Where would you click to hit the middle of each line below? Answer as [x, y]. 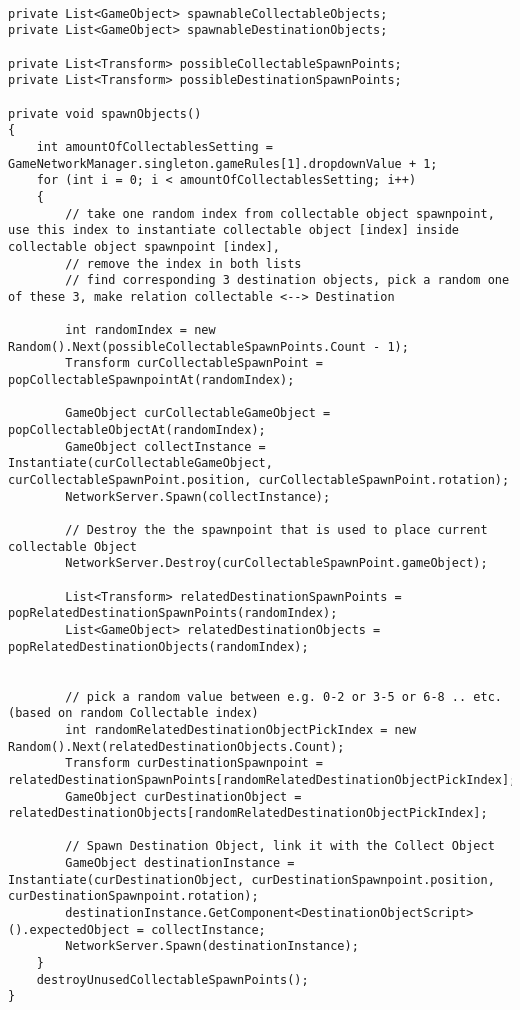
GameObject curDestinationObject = [183, 796]
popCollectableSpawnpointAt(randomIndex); [151, 380]
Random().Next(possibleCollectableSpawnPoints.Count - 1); [208, 346]
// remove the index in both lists [183, 263]
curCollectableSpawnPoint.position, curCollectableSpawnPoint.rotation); [259, 480]
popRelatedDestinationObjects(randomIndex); [158, 646]
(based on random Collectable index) [133, 713]
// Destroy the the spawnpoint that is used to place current [276, 530]
